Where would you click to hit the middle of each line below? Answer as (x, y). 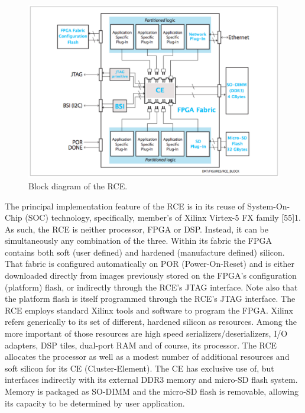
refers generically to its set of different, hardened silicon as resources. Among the (151, 322)
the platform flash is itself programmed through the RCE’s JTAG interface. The (150, 299)
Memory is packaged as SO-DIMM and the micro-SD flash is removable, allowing (152, 391)
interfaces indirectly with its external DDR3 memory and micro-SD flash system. (151, 380)
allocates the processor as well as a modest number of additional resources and (147, 356)
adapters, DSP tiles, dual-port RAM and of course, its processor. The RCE (141, 345)
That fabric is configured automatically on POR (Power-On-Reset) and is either (150, 264)
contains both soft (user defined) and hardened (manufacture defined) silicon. (145, 252)
